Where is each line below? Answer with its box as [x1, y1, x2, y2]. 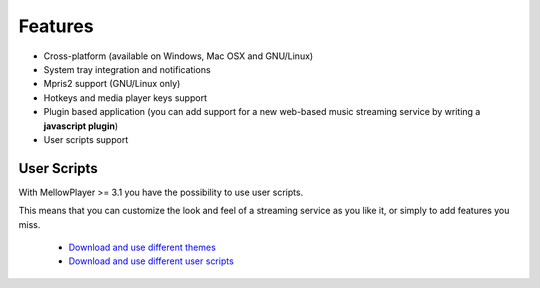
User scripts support [43, 133, 129, 145]
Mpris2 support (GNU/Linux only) [43, 78, 181, 90]
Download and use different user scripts [68, 255, 234, 267]
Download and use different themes [68, 241, 217, 253]
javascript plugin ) [43, 120, 119, 132]
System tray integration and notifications [43, 63, 211, 75]
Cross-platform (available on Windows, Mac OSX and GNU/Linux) [43, 50, 314, 62]
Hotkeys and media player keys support [43, 91, 207, 104]
